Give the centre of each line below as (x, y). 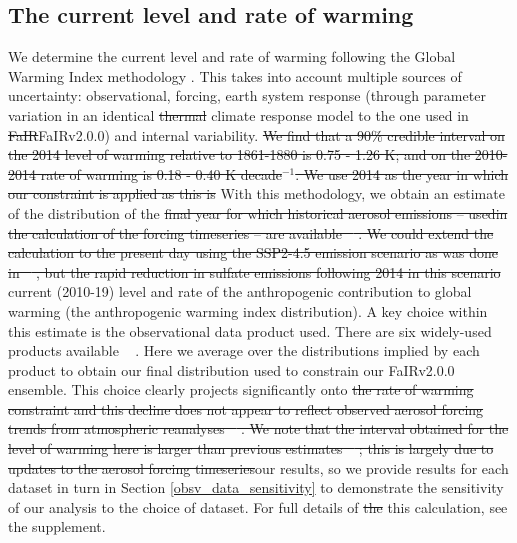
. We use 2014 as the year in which (402, 173)
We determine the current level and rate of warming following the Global (232, 56)
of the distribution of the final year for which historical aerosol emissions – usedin (258, 212)
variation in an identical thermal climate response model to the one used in (238, 114)
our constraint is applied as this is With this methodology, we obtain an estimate (256, 193)
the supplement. (57, 526)
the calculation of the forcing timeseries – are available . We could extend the (251, 232)
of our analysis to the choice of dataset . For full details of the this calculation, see (258, 506)
